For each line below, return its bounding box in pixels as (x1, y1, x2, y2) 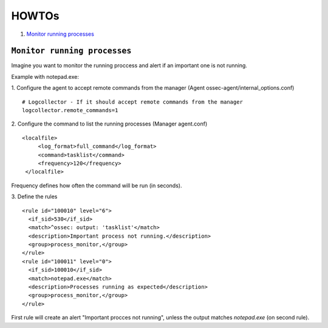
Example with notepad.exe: (11, 73, 79, 80)
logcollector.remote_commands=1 (22, 107, 118, 114)
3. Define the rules (11, 193, 58, 200)
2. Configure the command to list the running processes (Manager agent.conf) (11, 120, 208, 127)
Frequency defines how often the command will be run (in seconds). (11, 182, 182, 189)
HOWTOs (11, 9, 60, 22)
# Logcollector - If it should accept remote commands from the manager (22, 98, 243, 105)
